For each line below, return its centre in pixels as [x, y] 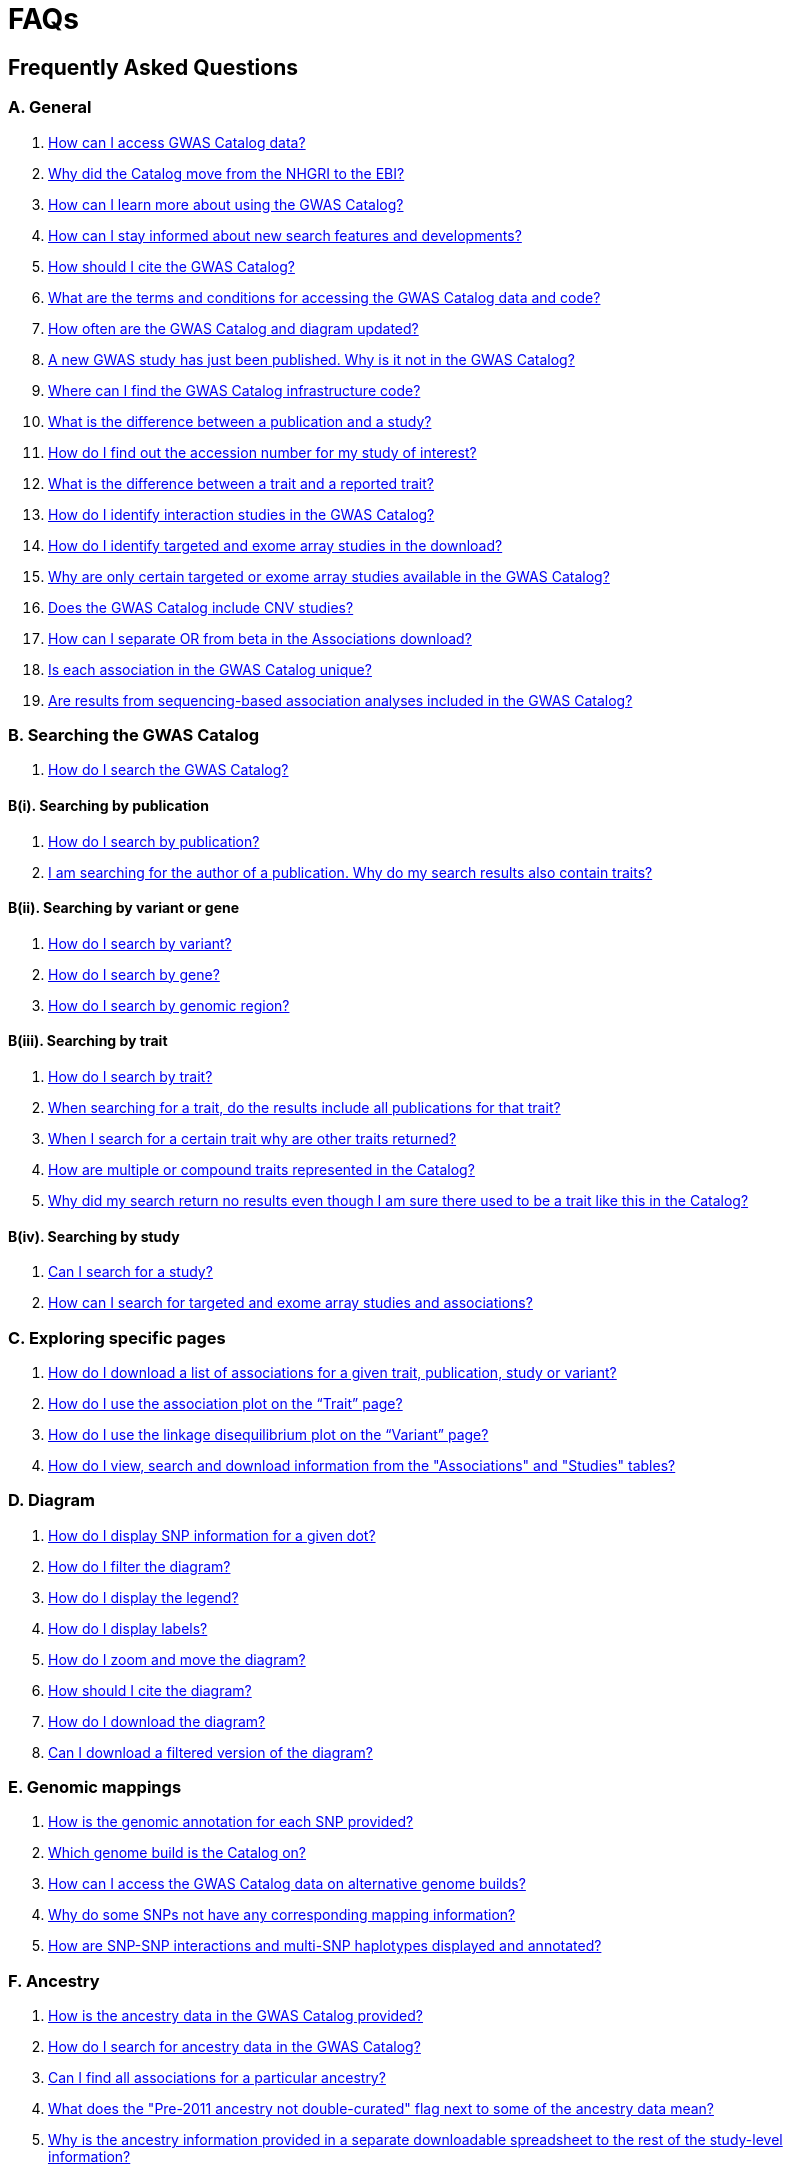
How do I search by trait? [130, 1076]
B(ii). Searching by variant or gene [124, 908]
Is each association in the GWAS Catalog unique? [210, 669]
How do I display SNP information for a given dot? [212, 1535]
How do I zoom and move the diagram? [177, 1659]
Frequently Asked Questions [153, 67]
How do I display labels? [128, 1628]
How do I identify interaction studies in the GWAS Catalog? [241, 514]
